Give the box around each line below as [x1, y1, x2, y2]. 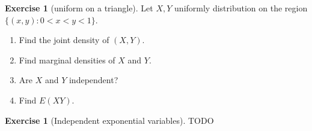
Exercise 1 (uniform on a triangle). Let [5, 2, 153, 14]
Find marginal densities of [19, 53, 115, 66]
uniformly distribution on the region [174, 2, 308, 14]
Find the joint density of [19, 33, 109, 46]
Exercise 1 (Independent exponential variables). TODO [5, 114, 214, 126]
